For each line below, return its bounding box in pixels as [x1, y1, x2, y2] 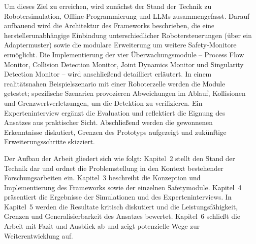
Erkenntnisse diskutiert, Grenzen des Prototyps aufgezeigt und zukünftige [4, 126, 226, 137]
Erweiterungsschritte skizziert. [4, 136, 95, 147]
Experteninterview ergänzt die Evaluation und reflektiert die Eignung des [4, 107, 225, 118]
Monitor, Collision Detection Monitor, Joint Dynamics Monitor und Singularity [4, 59, 244, 69]
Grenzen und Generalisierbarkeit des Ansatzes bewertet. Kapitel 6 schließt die [4, 211, 240, 221]
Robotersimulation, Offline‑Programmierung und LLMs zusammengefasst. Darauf [4, 10, 250, 21]
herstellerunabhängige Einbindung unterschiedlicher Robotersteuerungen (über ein [4, 30, 252, 40]
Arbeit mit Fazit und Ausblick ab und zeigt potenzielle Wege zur [4, 221, 200, 231]
